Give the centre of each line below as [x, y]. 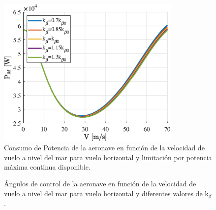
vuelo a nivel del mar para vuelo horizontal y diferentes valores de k [106, 193]
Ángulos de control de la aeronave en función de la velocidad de [100, 184]
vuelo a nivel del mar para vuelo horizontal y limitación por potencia [108, 157]
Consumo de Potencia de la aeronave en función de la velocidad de [104, 148]
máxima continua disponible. [47, 167]
